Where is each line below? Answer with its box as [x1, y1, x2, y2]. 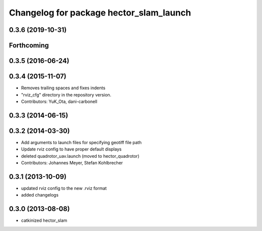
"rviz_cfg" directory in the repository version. [21, 92, 112, 98]
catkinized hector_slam [21, 217, 67, 223]
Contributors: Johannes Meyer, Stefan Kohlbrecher [21, 160, 123, 165]
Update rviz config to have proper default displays [21, 146, 122, 152]
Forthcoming [9, 41, 49, 49]
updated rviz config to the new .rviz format [21, 185, 107, 191]
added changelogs [21, 192, 59, 198]
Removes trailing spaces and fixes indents [21, 85, 106, 91]
